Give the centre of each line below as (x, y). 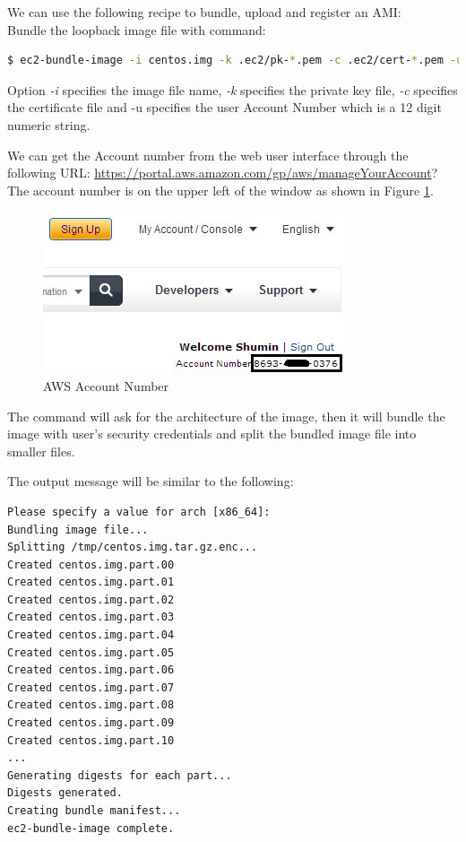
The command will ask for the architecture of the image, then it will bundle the (226, 416)
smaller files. (41, 451)
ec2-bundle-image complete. (91, 828)
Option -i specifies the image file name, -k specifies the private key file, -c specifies (233, 89)
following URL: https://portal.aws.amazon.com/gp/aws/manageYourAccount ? (223, 173)
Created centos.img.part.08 (91, 705)
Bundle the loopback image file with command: (137, 29)
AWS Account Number (106, 385)
